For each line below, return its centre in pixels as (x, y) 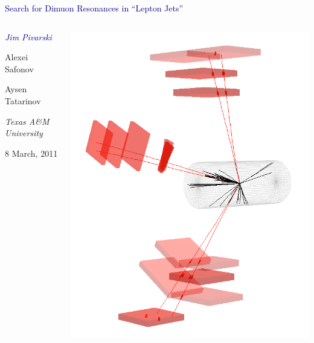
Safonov (19, 68)
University (24, 133)
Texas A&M (27, 121)
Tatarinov (23, 100)
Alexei (17, 57)
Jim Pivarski (28, 36)
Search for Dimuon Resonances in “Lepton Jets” (94, 8)
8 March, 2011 (31, 153)
